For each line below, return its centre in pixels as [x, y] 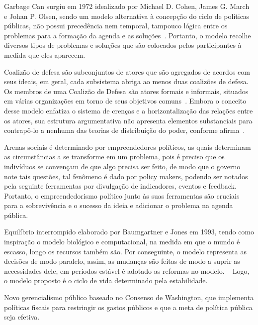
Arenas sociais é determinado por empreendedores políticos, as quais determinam [128, 147]
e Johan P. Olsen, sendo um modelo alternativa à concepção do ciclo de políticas [127, 16]
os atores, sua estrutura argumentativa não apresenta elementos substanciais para [128, 120]
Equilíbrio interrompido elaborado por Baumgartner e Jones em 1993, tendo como [129, 232]
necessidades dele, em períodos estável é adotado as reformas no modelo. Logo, [127, 271]
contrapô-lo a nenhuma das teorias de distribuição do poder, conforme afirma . [125, 130]
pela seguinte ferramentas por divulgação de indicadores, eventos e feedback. [120, 186]
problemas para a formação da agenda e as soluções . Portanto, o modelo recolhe [128, 35]
